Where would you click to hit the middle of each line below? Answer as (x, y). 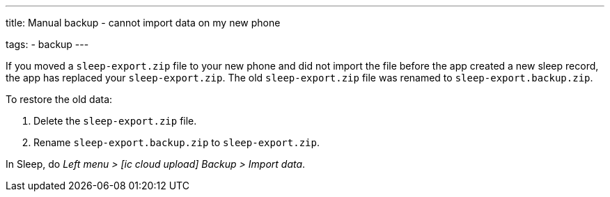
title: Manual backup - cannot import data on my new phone (143, 23)
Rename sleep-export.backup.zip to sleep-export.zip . (177, 142)
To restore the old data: (59, 99)
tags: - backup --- (47, 44)
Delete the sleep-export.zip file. (115, 121)
